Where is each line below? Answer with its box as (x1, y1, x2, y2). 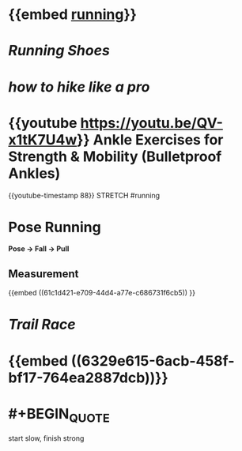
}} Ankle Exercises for (76, 130, 224, 148)
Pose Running (8, 218, 101, 236)
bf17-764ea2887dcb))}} (8, 369, 168, 386)
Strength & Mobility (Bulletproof (8, 148, 222, 165)
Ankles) (8, 164, 61, 182)
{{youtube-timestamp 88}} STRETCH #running (8, 190, 161, 200)
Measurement (8, 267, 79, 280)
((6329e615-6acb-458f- (70, 351, 235, 370)
